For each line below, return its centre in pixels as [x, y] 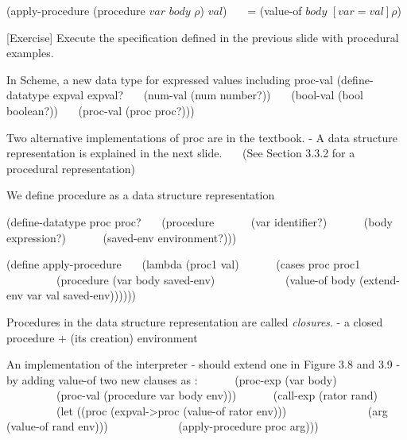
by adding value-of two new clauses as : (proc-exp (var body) [172, 379]
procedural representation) [71, 168]
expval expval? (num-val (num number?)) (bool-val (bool [208, 95]
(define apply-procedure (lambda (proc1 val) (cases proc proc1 [184, 264]
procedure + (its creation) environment [102, 337]
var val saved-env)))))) [81, 295]
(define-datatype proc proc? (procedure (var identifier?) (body [200, 221]
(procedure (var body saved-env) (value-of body [206, 279]
